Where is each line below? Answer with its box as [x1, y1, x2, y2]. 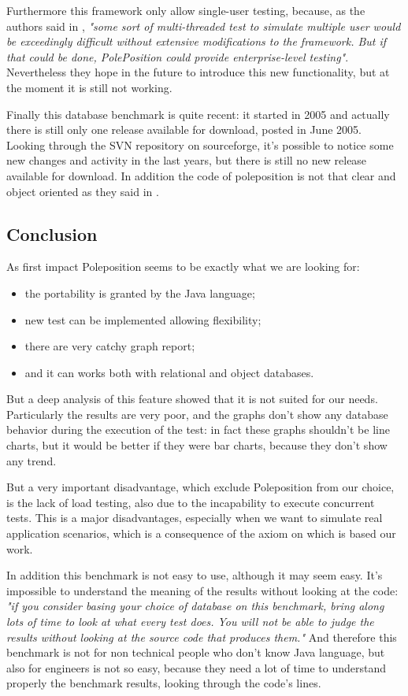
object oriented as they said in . [6, 183, 159, 199]
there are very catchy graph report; [24, 338, 195, 354]
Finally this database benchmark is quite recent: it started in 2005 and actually [6, 106, 390, 122]
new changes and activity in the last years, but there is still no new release [6, 152, 367, 168]
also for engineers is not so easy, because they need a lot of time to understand [6, 659, 387, 676]
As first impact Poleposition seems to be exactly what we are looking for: [6, 258, 360, 275]
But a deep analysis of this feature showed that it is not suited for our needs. [6, 391, 378, 407]
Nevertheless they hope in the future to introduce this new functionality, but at [6, 64, 390, 80]
